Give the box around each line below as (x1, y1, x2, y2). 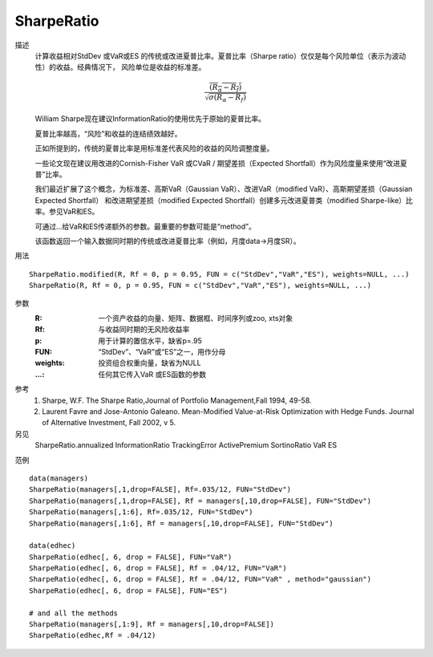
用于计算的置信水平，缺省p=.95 (98, 335, 202, 345)
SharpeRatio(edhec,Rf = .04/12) (29, 631, 156, 640)
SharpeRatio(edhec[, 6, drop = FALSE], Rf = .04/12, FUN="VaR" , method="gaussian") (29, 574, 372, 584)
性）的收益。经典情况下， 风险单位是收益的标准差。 (34, 63, 206, 72)
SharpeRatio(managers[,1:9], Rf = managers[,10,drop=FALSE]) (29, 620, 274, 629)
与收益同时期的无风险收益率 (98, 325, 190, 335)
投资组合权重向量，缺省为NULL (98, 358, 201, 368)
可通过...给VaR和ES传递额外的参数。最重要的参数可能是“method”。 (34, 221, 256, 231)
